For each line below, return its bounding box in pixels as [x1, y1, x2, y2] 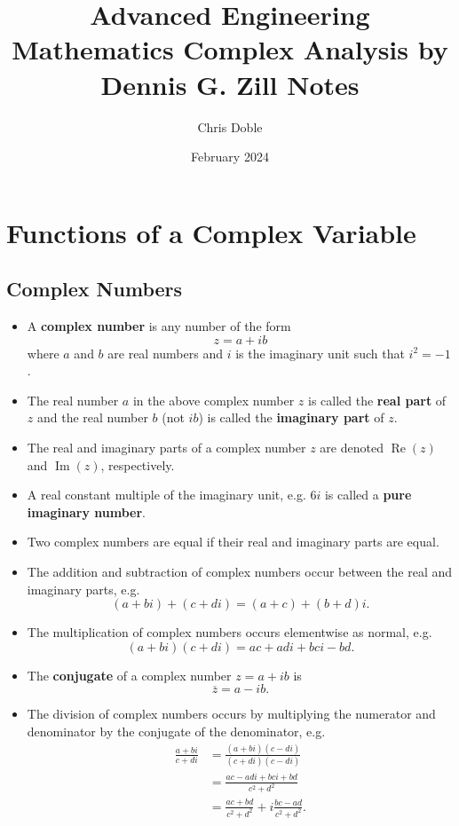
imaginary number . [27, 502, 146, 521]
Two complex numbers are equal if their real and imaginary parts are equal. [27, 532, 439, 551]
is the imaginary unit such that [235, 343, 405, 362]
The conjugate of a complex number [27, 665, 232, 684]
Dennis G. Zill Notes [100, 66, 360, 102]
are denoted [320, 438, 384, 457]
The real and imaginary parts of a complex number [27, 438, 306, 457]
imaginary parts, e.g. [27, 579, 140, 598]
